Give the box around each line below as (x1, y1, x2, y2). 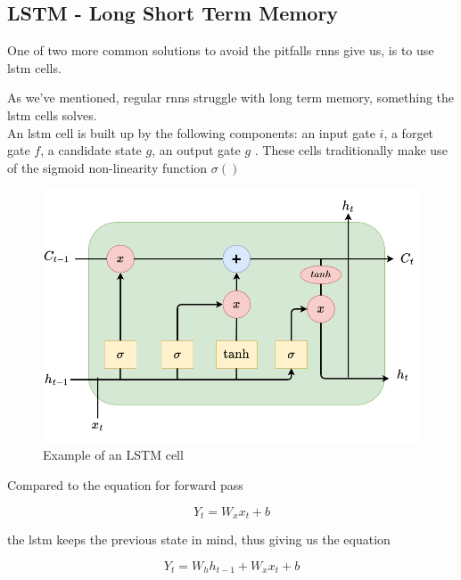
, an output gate (152, 141, 241, 159)
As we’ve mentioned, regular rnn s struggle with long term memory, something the (7, 88, 455, 107)
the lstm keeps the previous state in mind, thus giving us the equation (7, 530, 391, 549)
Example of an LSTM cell (43, 445, 184, 464)
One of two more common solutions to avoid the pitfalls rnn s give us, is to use (7, 41, 434, 60)
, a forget (383, 123, 434, 142)
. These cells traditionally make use (254, 141, 448, 159)
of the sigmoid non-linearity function (7, 158, 208, 176)
